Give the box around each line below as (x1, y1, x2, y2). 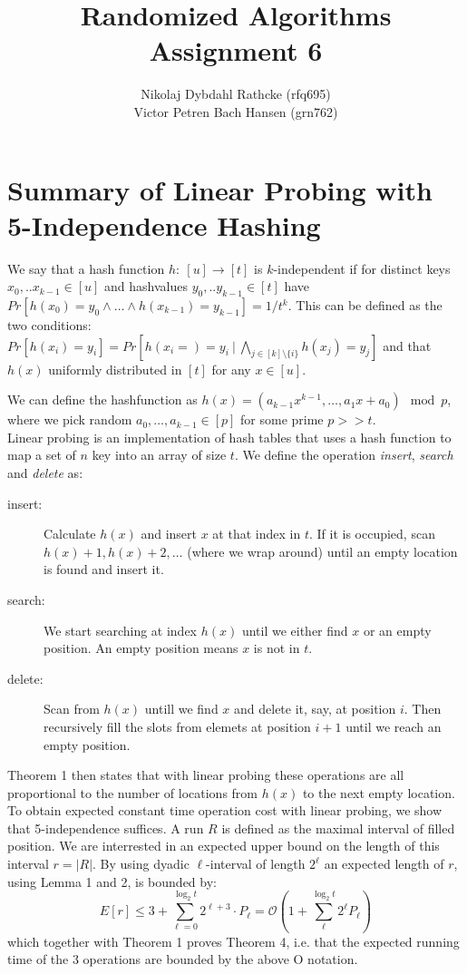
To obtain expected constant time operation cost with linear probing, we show (7, 801, 443, 820)
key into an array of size (92, 445, 227, 464)
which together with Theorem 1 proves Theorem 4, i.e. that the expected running (7, 931, 460, 950)
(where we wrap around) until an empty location (187, 541, 458, 560)
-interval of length (206, 854, 306, 873)
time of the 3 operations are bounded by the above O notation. (7, 950, 358, 969)
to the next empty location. (302, 783, 455, 802)
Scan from (44, 699, 100, 718)
